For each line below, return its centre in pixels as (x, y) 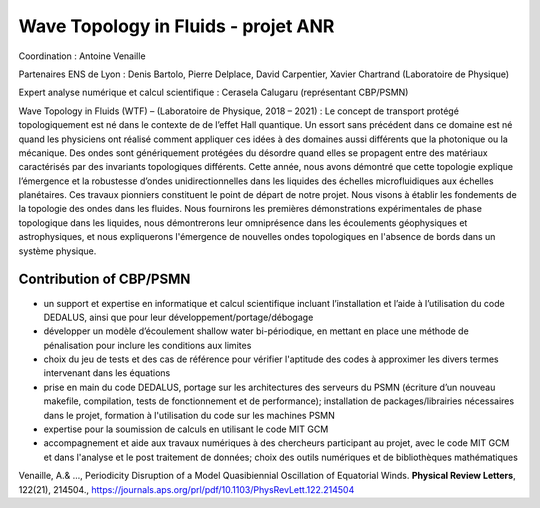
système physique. (57, 251)
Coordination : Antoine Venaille (82, 56)
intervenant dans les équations (107, 373)
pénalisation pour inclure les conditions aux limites (147, 345)
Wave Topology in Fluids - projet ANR (176, 26)
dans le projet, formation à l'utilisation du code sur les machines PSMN (189, 415)
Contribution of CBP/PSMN (104, 279)
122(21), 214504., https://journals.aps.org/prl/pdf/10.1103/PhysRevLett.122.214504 (186, 489)
